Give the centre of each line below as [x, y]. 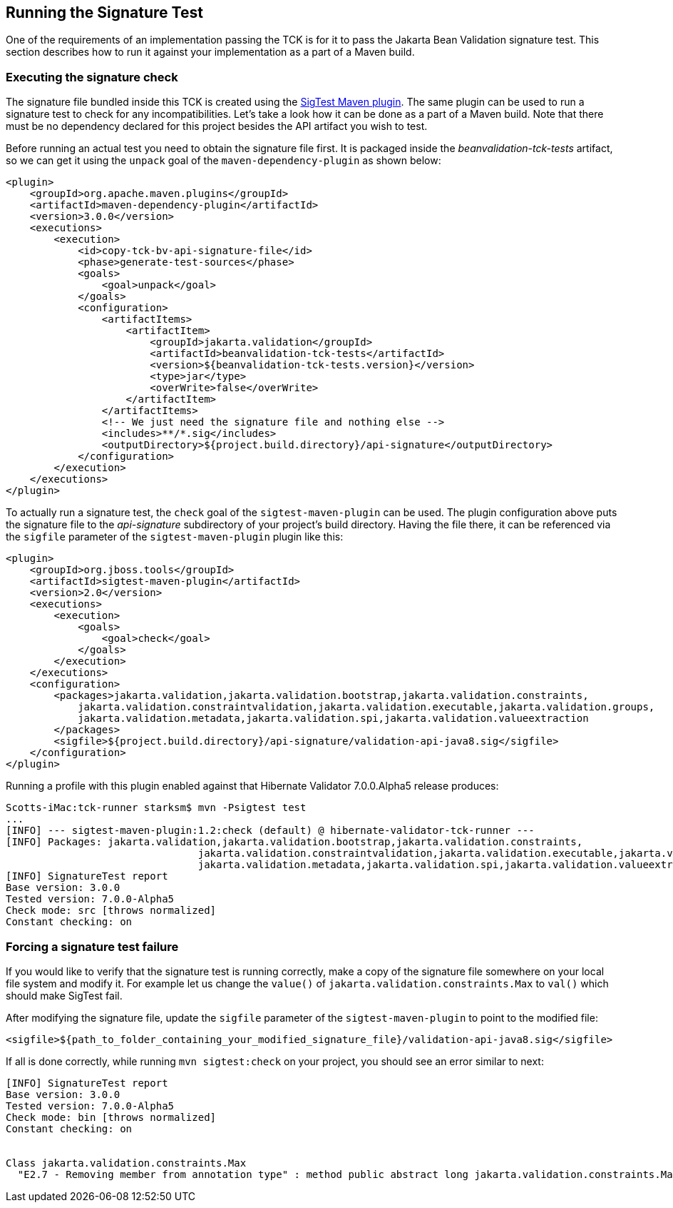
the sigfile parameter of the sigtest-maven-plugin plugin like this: [175, 537]
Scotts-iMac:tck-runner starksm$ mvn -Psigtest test [156, 808]
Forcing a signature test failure [92, 946]
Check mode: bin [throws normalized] [111, 1117]
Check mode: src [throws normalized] [111, 911]
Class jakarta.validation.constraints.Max [126, 1163]
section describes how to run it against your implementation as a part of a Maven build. [210, 52]
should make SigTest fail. [64, 995]
